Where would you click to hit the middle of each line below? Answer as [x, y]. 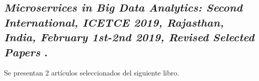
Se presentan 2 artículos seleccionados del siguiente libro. [92, 73]
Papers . [26, 52]
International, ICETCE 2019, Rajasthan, [114, 22]
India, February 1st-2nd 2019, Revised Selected [129, 37]
